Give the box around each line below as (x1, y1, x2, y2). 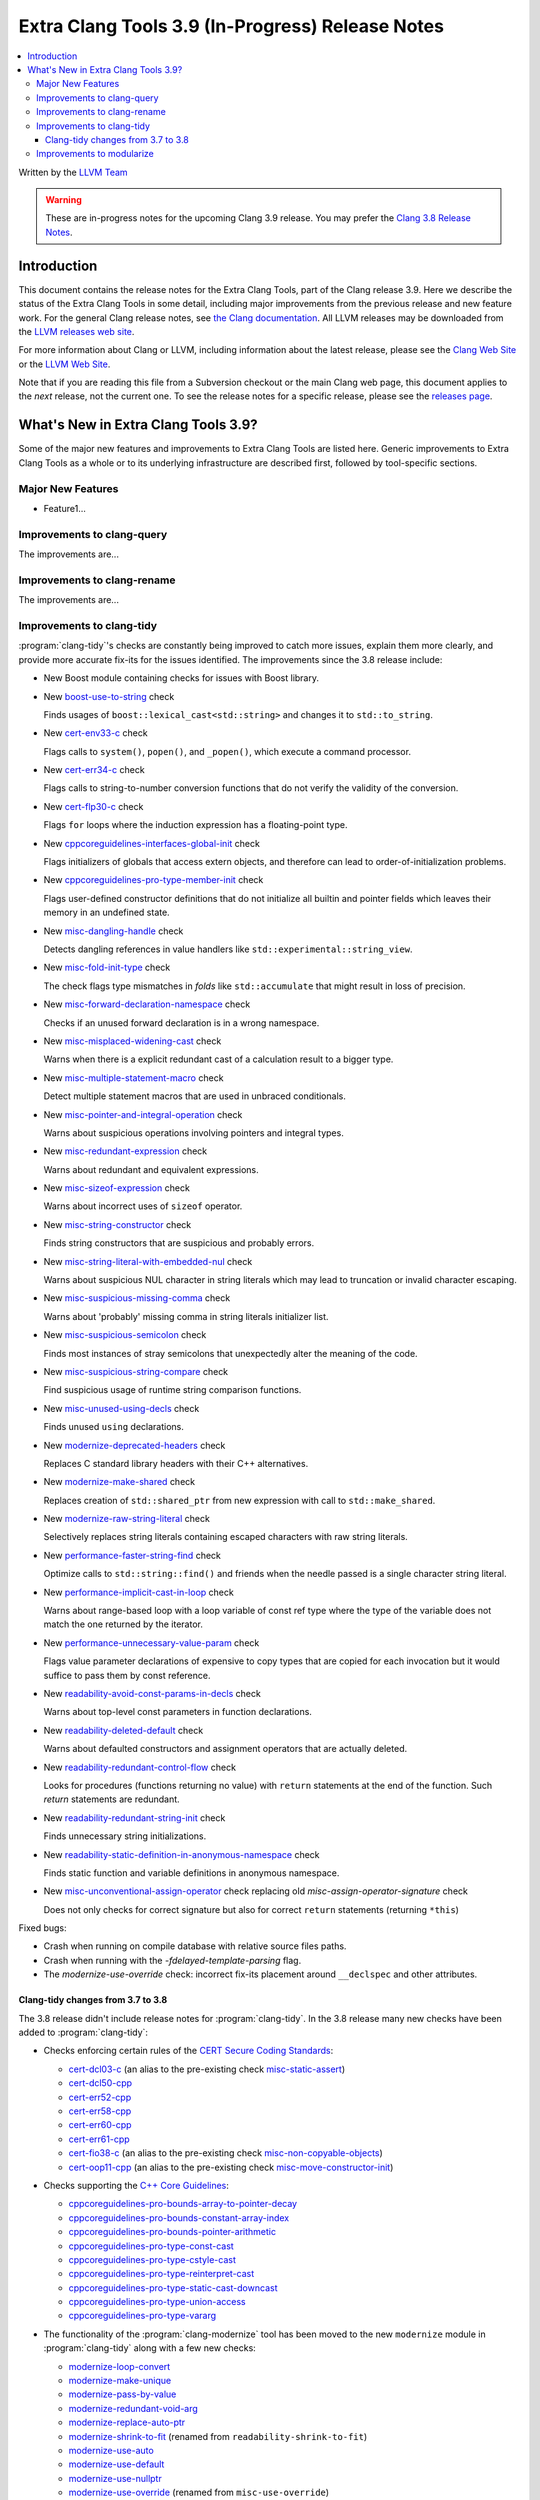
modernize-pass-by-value (68, 2388, 177, 2400)
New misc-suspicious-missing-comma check (43, 1292, 231, 1304)
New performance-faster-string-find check (43, 1549, 222, 1561)
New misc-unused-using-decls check (43, 1402, 200, 1414)
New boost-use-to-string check (43, 690, 175, 702)
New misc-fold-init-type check (43, 961, 171, 974)
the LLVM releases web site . (18, 325, 135, 337)
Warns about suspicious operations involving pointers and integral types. (43, 1126, 344, 1139)
